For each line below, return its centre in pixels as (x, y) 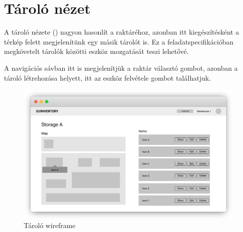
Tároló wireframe (50, 225)
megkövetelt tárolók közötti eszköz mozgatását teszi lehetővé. (96, 51)
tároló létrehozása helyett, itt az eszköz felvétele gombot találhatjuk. (108, 77)
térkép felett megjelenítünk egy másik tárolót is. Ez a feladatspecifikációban (119, 41)
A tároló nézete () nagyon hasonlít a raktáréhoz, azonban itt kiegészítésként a (121, 32)
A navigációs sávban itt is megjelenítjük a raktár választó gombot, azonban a (121, 68)
